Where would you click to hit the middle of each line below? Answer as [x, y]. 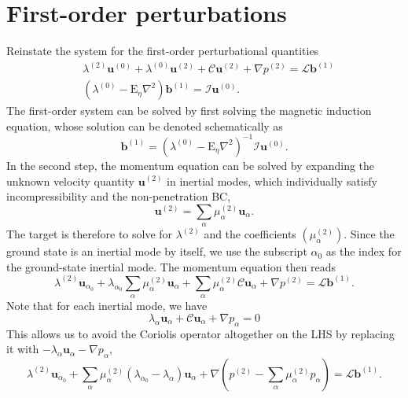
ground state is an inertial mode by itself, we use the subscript [157, 251]
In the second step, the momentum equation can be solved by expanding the [191, 165]
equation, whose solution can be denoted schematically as [145, 125]
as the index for [364, 251]
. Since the [369, 234]
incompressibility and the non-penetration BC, [119, 196]
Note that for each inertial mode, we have [107, 306]
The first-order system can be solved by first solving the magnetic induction [189, 111]
